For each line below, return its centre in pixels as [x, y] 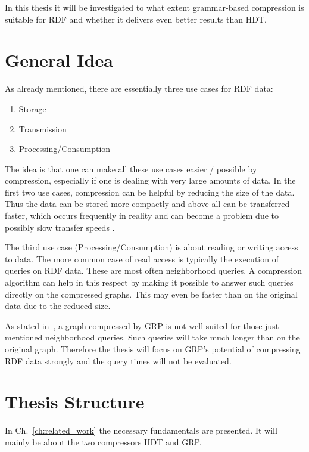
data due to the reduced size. [58, 306]
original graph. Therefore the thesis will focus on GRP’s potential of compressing [153, 349]
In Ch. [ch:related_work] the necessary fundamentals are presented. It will [141, 430]
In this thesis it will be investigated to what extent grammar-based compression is [154, 7]
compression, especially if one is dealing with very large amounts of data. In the [150, 180]
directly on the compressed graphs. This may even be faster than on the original [151, 294]
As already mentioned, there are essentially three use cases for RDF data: [139, 89]
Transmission [43, 129]
